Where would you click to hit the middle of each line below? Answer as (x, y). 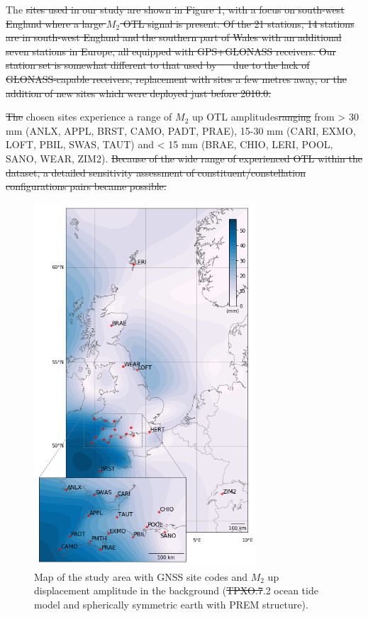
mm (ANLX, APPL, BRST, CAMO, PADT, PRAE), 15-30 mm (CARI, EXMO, (181, 130)
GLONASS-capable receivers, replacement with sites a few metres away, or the (176, 78)
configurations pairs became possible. (86, 186)
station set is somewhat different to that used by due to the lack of (158, 65)
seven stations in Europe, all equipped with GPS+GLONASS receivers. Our (171, 51)
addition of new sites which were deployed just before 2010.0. (139, 93)
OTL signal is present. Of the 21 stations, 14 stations (239, 23)
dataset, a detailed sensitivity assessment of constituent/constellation (156, 172)
